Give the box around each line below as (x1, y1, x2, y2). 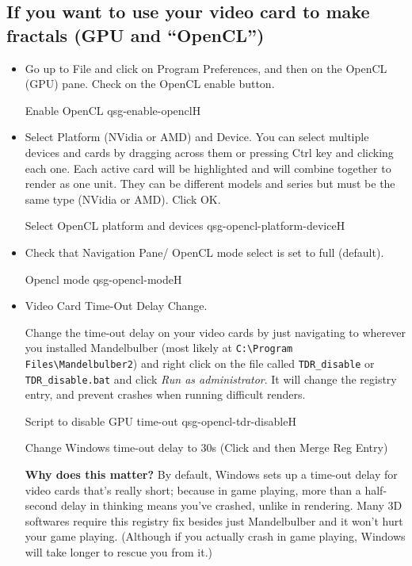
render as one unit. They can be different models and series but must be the (25, 175, 395, 192)
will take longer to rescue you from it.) (25, 544, 213, 560)
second (25, 497, 58, 514)
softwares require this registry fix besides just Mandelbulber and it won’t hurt (25, 512, 403, 529)
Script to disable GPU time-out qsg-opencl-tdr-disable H (25, 412, 296, 429)
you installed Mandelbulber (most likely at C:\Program (25, 339, 293, 356)
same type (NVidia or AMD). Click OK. (25, 190, 221, 207)
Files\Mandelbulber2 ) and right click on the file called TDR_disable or (25, 354, 375, 371)
